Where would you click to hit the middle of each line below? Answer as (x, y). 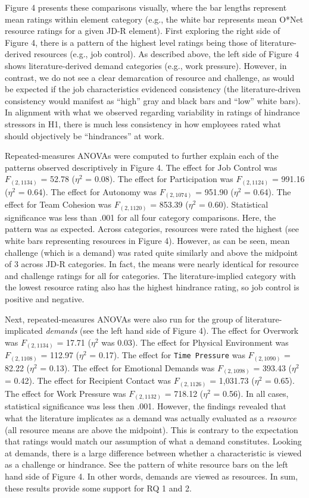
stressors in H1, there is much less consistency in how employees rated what (143, 123)
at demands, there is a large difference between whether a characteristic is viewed (153, 452)
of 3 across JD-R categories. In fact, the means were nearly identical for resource (152, 264)
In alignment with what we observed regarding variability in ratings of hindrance (152, 112)
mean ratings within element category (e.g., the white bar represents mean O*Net (154, 19)
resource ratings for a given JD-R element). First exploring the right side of (143, 31)
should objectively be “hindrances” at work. (85, 135)
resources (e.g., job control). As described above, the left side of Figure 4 (167, 54)
